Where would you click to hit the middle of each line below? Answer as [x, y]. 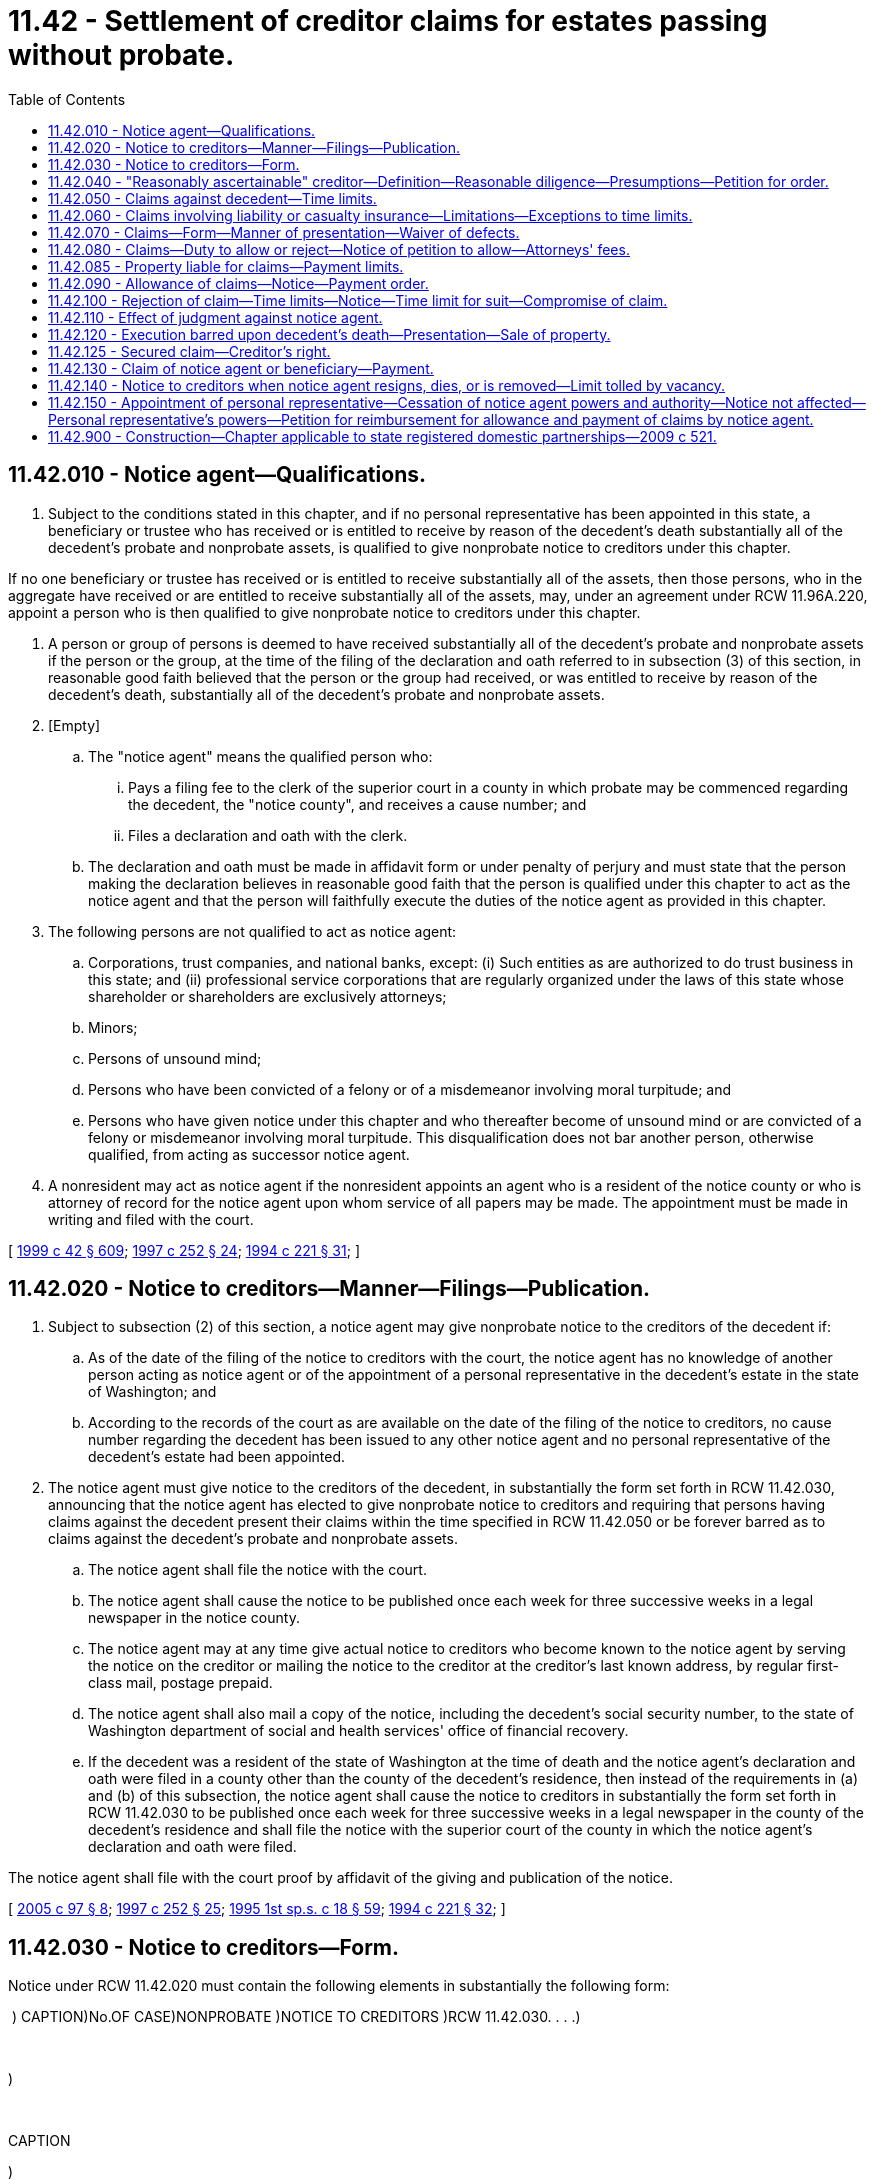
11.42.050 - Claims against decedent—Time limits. [212, 198]
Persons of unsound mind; [175, 1058]
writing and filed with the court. [151, 1219]
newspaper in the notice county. [194, 1618]
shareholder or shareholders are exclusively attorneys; [267, 996]
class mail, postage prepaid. [180, 1683]
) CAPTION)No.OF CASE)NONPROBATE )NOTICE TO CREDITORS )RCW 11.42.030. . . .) [296, 2017]
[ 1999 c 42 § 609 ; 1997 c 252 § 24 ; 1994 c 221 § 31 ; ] [184, 1250]
